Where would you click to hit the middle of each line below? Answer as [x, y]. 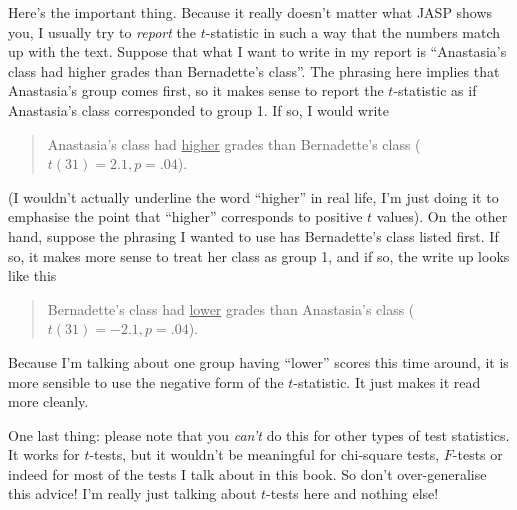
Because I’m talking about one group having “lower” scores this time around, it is [258, 361]
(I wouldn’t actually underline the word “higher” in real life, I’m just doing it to [253, 196]
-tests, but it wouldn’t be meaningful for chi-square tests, [264, 454]
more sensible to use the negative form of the [146, 381]
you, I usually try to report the [102, 31]
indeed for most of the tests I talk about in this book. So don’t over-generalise [247, 473]
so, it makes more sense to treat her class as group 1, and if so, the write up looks [259, 255]
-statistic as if [435, 90]
